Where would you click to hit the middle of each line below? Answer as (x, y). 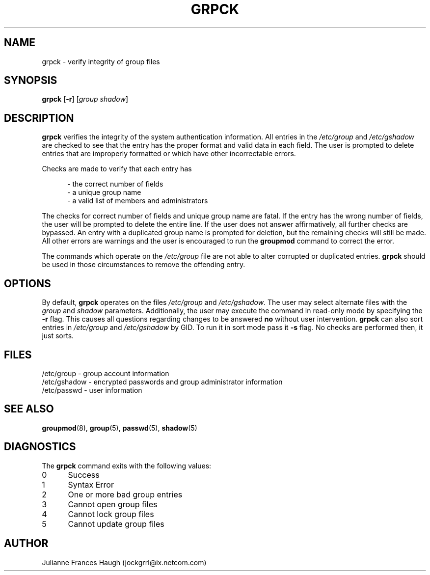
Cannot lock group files (111, 514)
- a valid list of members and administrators (138, 201)
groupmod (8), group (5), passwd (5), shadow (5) (120, 428)
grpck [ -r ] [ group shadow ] (85, 99)
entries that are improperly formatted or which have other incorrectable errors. (169, 154)
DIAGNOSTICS (40, 447)
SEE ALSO (29, 409)
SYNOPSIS (31, 81)
